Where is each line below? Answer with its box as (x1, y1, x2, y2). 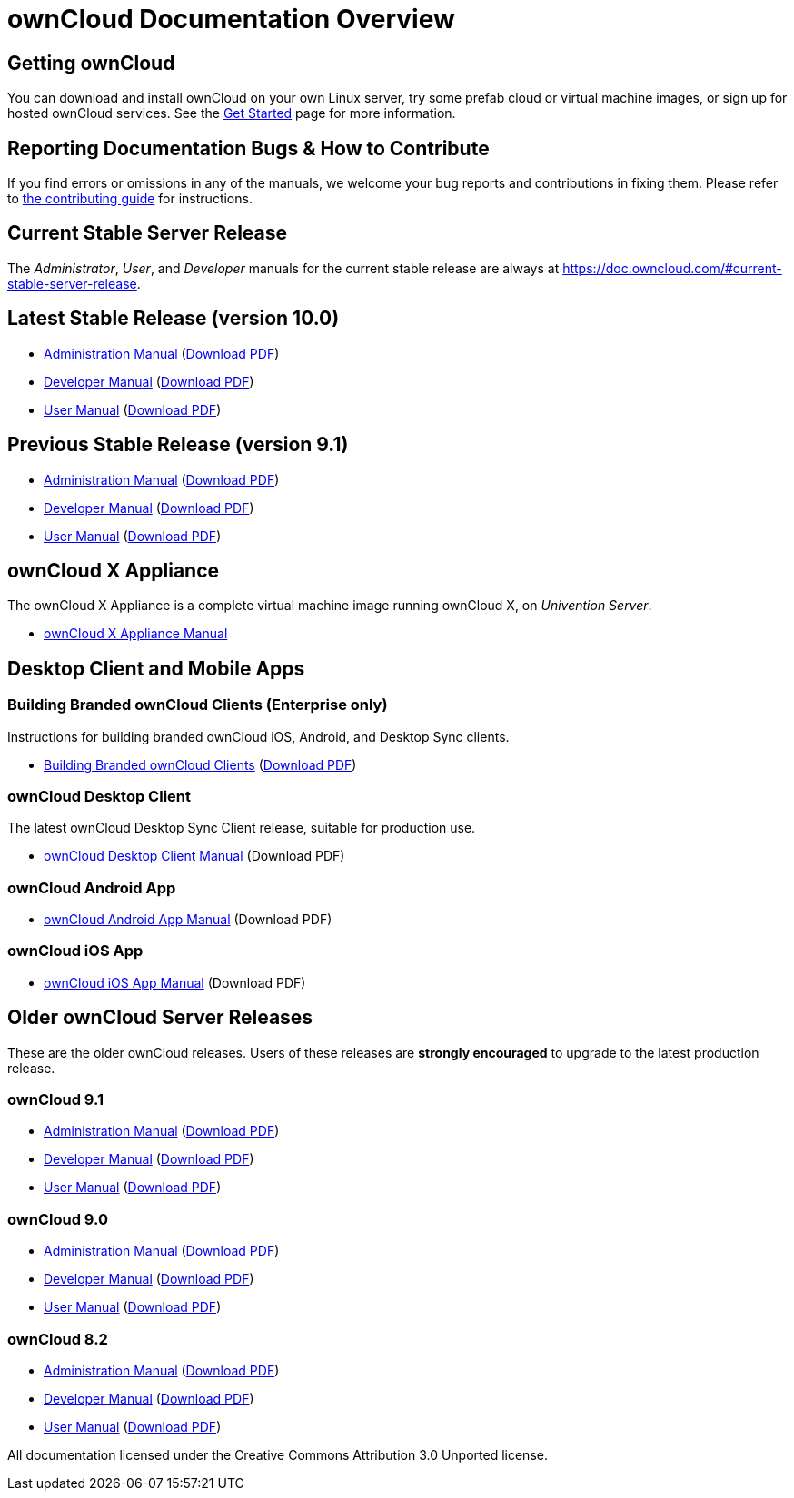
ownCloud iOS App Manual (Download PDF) (44, 974, 306, 990)
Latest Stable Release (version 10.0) (7, 307, 340, 330)
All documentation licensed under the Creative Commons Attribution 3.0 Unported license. (7, 1446, 548, 1463)
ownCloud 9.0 (7, 1209, 109, 1228)
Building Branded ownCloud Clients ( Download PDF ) (44, 756, 357, 773)
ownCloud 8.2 (7, 1329, 108, 1348)
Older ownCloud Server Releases (7, 1006, 313, 1030)
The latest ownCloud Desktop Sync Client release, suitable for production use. (7, 820, 476, 836)
